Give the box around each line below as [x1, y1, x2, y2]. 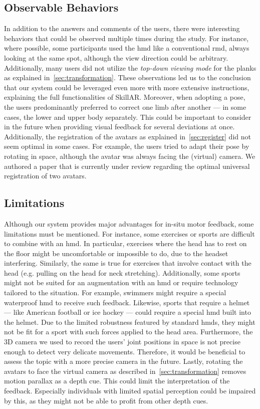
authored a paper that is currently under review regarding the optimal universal [4, 160, 250, 171]
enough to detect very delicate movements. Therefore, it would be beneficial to [4, 346, 245, 356]
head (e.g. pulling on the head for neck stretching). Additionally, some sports [4, 267, 240, 278]
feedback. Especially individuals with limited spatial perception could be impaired [4, 385, 256, 395]
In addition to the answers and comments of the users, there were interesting [4, 23, 240, 34]
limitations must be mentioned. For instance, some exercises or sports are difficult [4, 228, 255, 239]
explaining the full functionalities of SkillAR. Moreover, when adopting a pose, [4, 92, 245, 102]
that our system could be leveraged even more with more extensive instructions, [4, 82, 249, 92]
